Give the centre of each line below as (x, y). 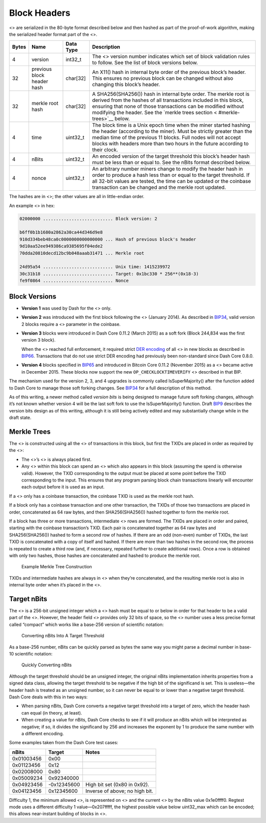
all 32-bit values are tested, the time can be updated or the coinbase (171, 181)
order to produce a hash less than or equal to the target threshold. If (171, 175)
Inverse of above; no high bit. (119, 791)
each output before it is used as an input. (63, 487)
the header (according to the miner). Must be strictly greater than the (172, 132)
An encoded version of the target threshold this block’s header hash (171, 156)
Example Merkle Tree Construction (57, 567)
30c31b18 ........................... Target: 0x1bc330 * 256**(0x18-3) (109, 274)
